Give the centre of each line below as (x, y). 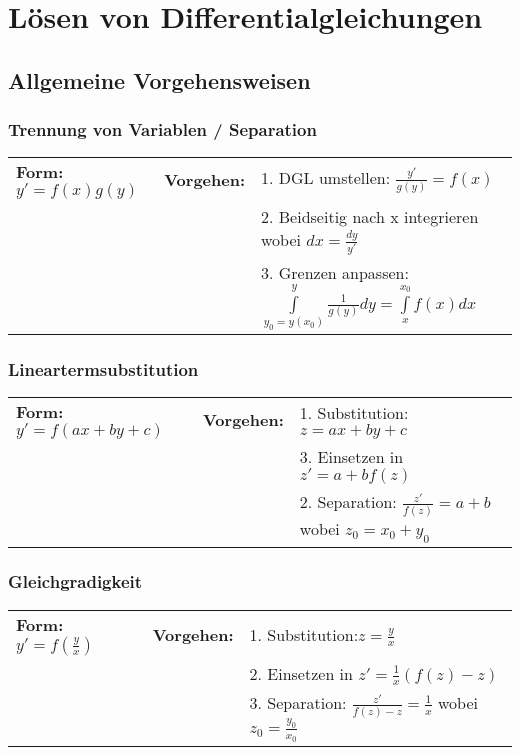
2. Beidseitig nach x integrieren (370, 217)
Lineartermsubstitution (103, 369)
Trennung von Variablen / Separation (162, 129)
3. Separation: (298, 703)
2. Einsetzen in (301, 673)
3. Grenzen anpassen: (335, 273)
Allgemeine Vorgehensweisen (159, 79)
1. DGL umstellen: (326, 178)
